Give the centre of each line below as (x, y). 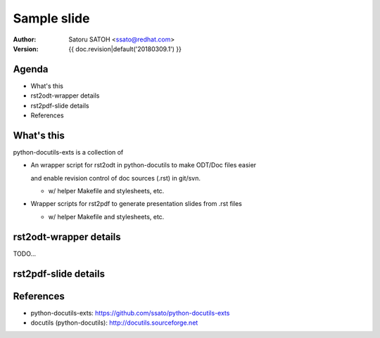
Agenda (31, 69)
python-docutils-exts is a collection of (68, 152)
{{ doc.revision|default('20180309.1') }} (125, 48)
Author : (25, 39)
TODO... (25, 254)
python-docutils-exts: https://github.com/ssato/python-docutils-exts (130, 313)
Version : (26, 48)
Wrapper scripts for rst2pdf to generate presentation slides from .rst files (136, 204)
